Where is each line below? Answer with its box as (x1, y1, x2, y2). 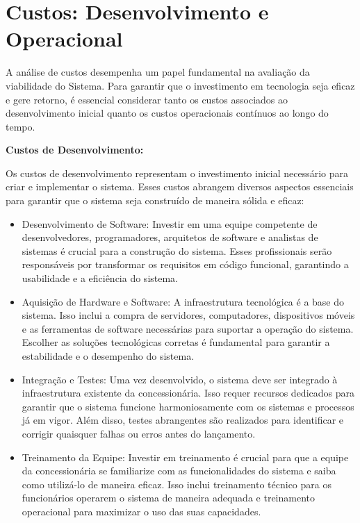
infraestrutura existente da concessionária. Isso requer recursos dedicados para (22, 385, 354, 400)
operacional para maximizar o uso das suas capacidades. (22, 504, 261, 518)
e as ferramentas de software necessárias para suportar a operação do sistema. (22, 321, 354, 335)
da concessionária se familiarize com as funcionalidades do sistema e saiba (22, 463, 336, 478)
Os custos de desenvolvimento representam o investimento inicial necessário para (6, 165, 349, 180)
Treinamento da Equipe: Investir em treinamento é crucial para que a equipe (22, 449, 349, 464)
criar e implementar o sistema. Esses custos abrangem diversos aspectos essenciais (6, 179, 354, 194)
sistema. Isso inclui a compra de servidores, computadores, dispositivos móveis (22, 308, 355, 322)
